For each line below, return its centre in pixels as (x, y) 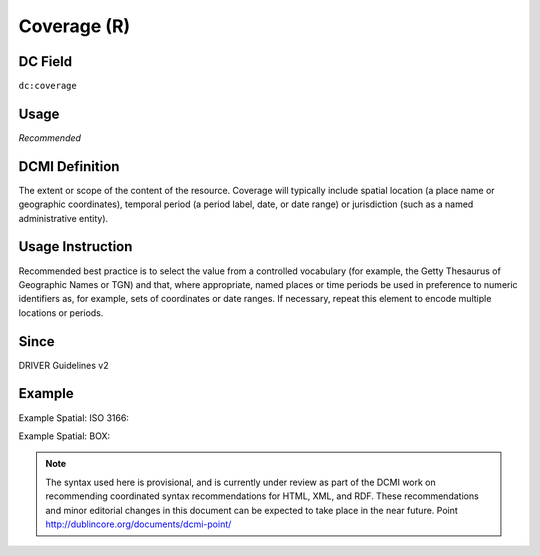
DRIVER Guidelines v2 (63, 365)
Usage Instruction (75, 246)
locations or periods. (61, 312)
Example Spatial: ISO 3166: (74, 417)
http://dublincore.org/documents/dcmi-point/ (138, 524)
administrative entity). (63, 218)
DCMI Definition (69, 166)
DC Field (45, 61)
